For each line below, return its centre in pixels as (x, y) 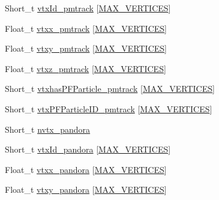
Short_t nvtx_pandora (48, 129)
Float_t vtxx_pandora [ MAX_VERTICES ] (86, 169)
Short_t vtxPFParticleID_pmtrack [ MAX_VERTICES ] (109, 108)
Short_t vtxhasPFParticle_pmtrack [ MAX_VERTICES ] (110, 89)
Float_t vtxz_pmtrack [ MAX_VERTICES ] (85, 68)
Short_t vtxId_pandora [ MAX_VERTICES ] (88, 149)
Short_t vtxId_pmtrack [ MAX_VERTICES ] (88, 8)
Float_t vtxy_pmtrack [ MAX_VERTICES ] (86, 48)
